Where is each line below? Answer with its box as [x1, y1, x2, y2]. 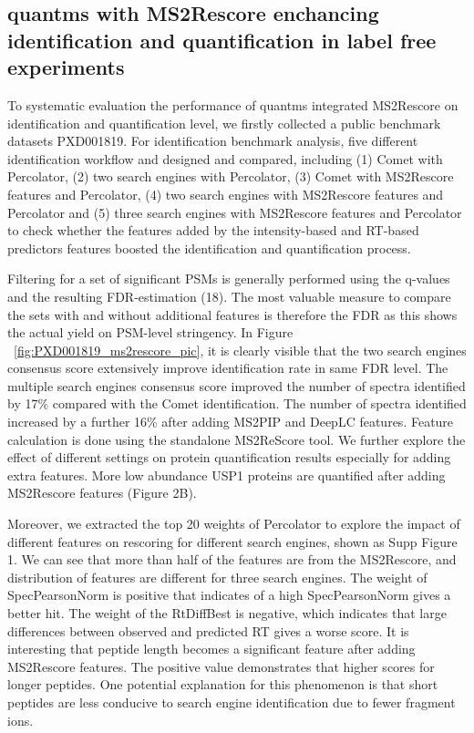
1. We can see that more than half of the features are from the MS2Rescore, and [7, 550, 457, 569]
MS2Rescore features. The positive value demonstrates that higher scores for [7, 656, 435, 676]
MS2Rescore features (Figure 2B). [7, 483, 197, 502]
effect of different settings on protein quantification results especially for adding [7, 448, 451, 467]
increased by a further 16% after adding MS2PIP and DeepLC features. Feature [7, 412, 454, 431]
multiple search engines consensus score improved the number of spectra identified [7, 376, 466, 395]
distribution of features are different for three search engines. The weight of [7, 567, 428, 586]
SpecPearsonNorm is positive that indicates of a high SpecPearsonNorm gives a [7, 585, 451, 604]
